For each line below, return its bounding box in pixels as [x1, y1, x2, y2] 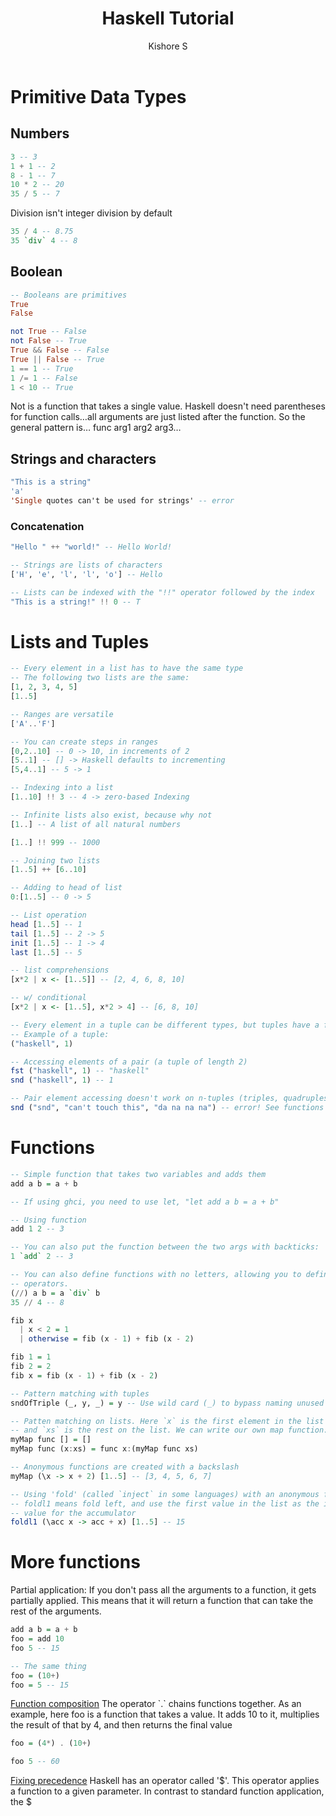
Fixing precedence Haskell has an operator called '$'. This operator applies [10, 1775, 320, 1787]
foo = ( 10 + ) [10, 1670, 60, 1681]
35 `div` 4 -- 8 [10, 236, 78, 246]
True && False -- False [10, 345, 110, 356]
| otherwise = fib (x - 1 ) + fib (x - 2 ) [19, 1334, 195, 1344]
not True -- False [10, 327, 87, 337]
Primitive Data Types [10, 85, 187, 108]
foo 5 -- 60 [10, 1757, 60, 1767]
